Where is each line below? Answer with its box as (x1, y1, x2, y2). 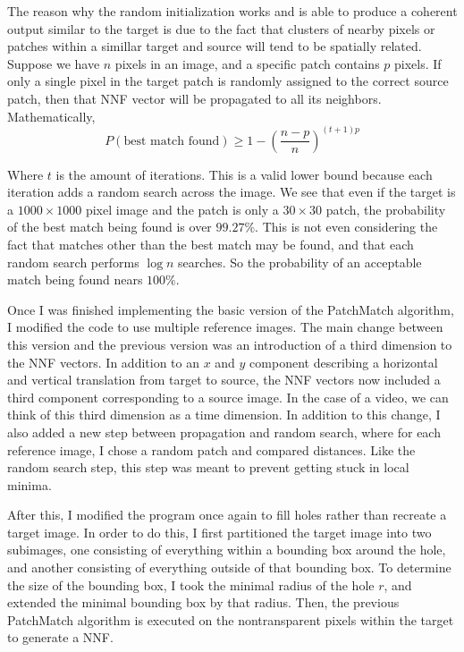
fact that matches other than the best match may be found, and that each (7, 234, 414, 253)
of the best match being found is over (7, 217, 212, 236)
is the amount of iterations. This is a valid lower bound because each (55, 165, 433, 183)
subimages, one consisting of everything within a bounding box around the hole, (7, 540, 446, 559)
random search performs (7, 252, 139, 271)
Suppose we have (7, 54, 100, 72)
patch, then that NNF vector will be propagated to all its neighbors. (7, 89, 382, 107)
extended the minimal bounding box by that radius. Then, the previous (7, 593, 400, 612)
